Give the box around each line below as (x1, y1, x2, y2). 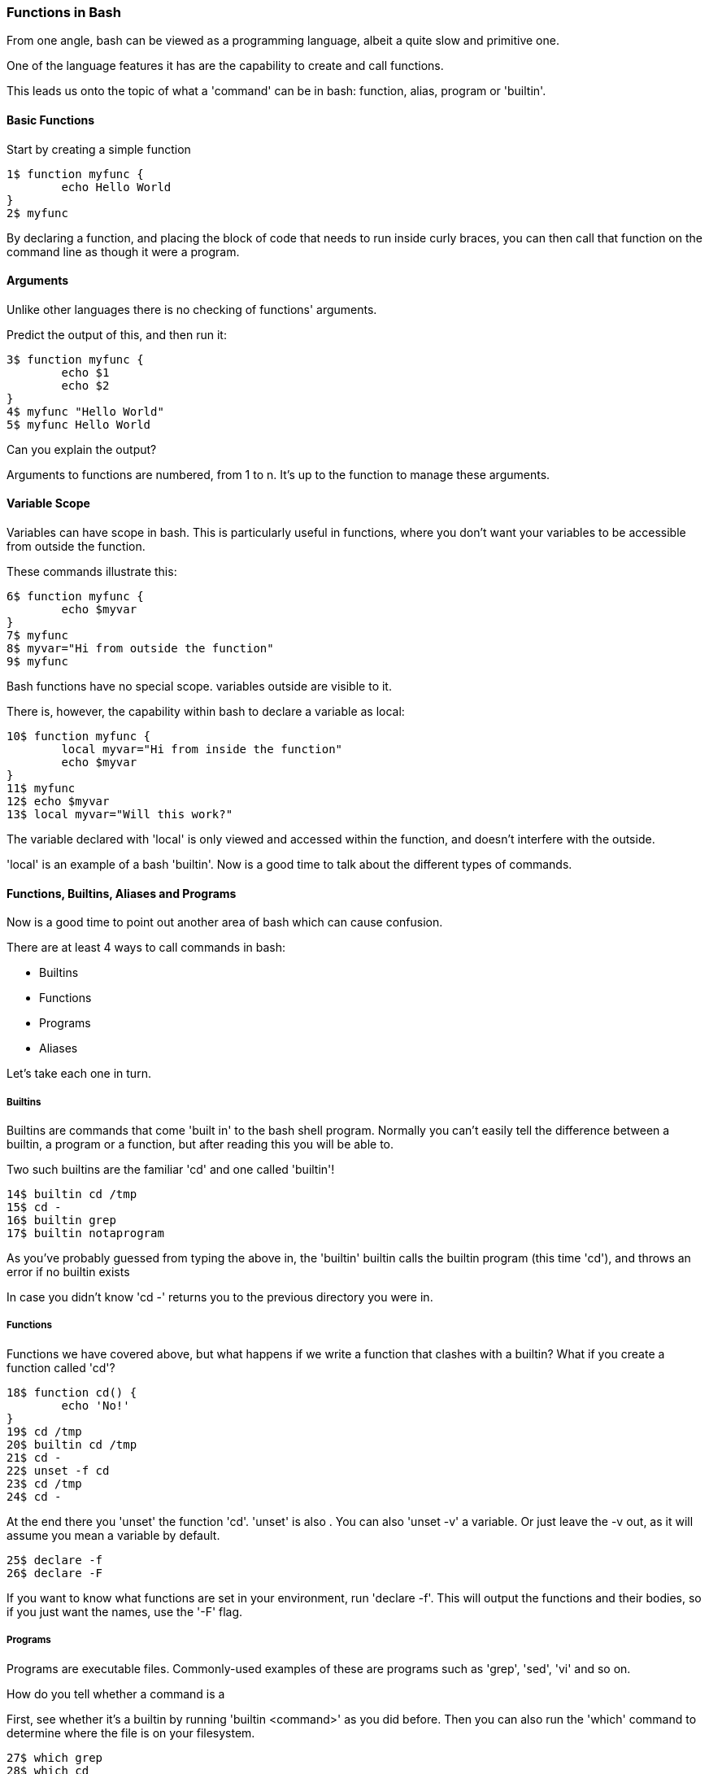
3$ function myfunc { (7, 352, 144, 366)
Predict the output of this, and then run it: (7, 327, 227, 342)
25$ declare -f (7, 1553, 103, 1567)
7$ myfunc (7, 629, 68, 643)
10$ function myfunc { (7, 730, 151, 743)
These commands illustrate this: (7, 564, 177, 579)
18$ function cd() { (7, 1385, 137, 1399)
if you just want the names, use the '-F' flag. (7, 1604, 243, 1619)
